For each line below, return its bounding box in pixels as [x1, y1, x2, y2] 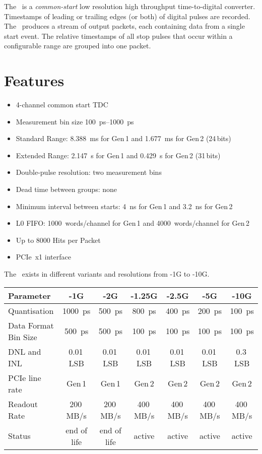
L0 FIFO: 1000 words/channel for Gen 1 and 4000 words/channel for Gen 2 [16, 218, 249, 228]
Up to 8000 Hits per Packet [16, 234, 101, 245]
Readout [8, 398, 38, 410]
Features [4, 70, 64, 91]
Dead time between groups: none [16, 184, 117, 194]
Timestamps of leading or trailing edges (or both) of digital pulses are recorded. [4, 11, 250, 21]
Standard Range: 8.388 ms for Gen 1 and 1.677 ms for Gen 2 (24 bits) [16, 133, 231, 144]
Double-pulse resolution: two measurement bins [16, 167, 162, 177]
